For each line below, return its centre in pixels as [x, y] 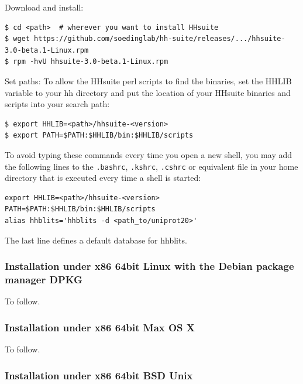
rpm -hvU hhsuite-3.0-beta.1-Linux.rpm [91, 62]
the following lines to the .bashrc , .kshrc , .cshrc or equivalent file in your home [151, 166]
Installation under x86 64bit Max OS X [100, 327]
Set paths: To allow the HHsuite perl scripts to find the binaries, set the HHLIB [148, 80]
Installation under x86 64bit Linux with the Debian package [149, 266]
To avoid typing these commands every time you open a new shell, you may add [149, 154]
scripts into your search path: [57, 104]
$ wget [17, 39]
